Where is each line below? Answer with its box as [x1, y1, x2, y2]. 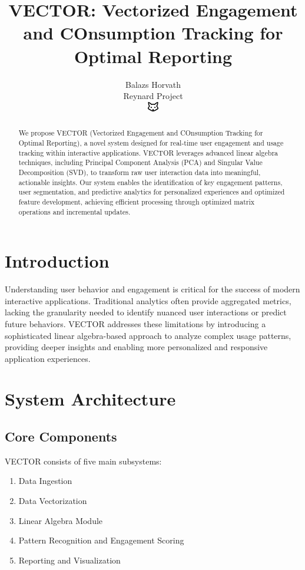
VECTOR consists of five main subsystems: [5, 454, 162, 467]
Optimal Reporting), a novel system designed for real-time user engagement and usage [18, 137, 284, 147]
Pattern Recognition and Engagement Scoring [18, 534, 184, 546]
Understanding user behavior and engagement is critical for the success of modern [5, 283, 300, 295]
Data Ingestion [18, 475, 72, 487]
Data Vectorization [18, 495, 87, 507]
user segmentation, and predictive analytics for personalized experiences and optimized [18, 187, 285, 197]
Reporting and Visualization [18, 553, 121, 566]
